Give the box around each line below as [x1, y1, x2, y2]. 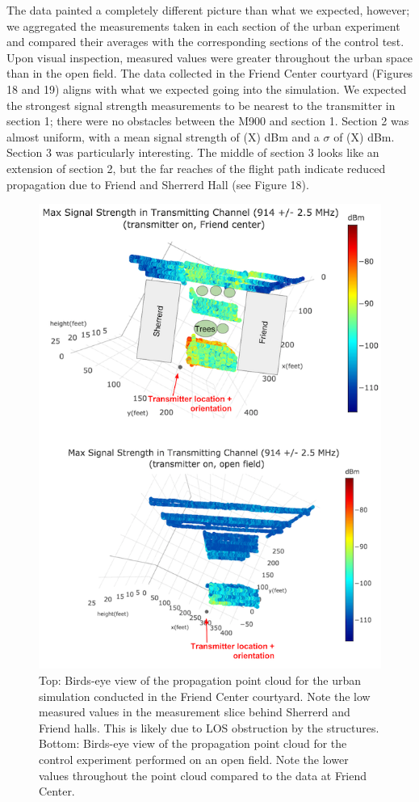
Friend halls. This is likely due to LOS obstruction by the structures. [39, 719, 379, 736]
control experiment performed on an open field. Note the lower [39, 750, 349, 767]
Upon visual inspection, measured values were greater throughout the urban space [6, 49, 413, 65]
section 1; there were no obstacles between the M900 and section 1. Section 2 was [6, 112, 409, 129]
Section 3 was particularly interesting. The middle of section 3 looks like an [6, 144, 379, 161]
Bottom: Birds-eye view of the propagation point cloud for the [39, 735, 347, 752]
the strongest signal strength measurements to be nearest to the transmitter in [6, 96, 396, 113]
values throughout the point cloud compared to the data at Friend [39, 766, 367, 783]
